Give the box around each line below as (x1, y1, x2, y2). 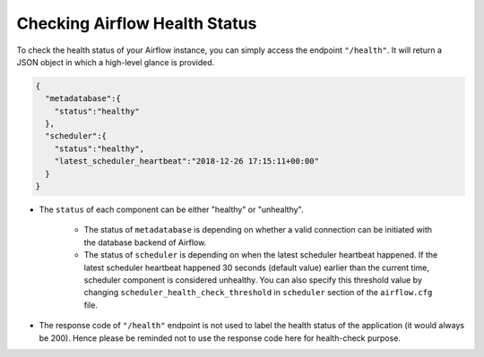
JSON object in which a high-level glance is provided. (16, 56, 215, 67)
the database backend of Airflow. (83, 237, 207, 248)
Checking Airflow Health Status (16, 13, 257, 33)
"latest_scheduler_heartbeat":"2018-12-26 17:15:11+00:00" (54, 157, 320, 166)
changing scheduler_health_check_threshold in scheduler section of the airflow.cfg (83, 287, 433, 298)
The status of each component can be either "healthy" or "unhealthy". (39, 204, 304, 215)
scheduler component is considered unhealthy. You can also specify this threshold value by (83, 274, 423, 285)
